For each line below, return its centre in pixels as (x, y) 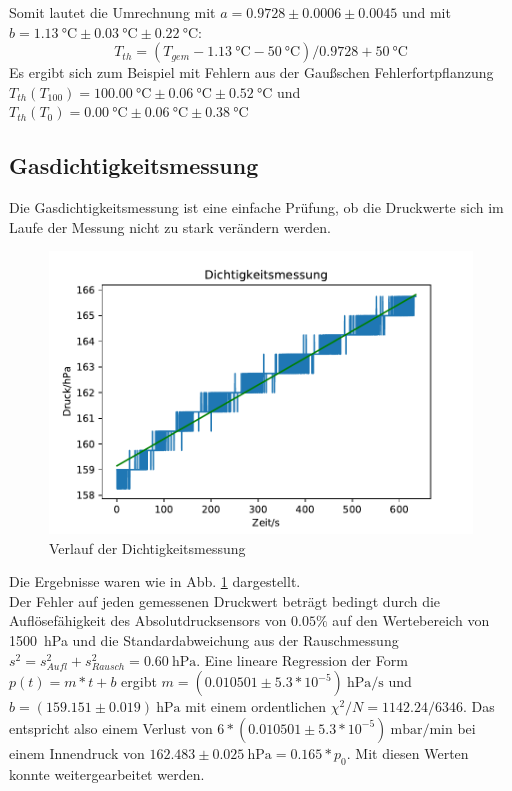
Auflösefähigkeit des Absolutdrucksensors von (148, 620)
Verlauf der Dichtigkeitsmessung (147, 547)
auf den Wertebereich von (411, 620)
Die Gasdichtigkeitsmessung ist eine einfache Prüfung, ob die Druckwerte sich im (256, 207)
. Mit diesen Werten (407, 752)
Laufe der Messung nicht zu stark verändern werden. (170, 226)
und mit (426, 12)
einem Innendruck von (77, 752)
